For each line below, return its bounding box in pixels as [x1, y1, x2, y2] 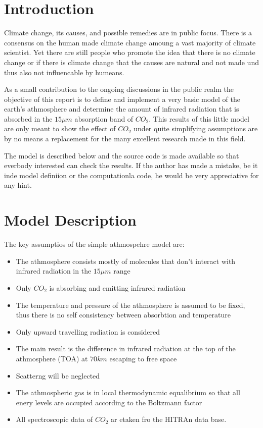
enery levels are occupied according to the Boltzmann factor [16, 397, 202, 407]
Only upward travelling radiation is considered [16, 326, 160, 337]
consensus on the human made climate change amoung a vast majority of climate [4, 37, 256, 47]
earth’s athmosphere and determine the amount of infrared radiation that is [4, 103, 239, 114]
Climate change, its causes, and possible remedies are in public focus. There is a [4, 27, 252, 38]
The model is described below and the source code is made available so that [4, 150, 239, 161]
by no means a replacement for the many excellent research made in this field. [4, 133, 246, 144]
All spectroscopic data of [16, 414, 93, 424]
